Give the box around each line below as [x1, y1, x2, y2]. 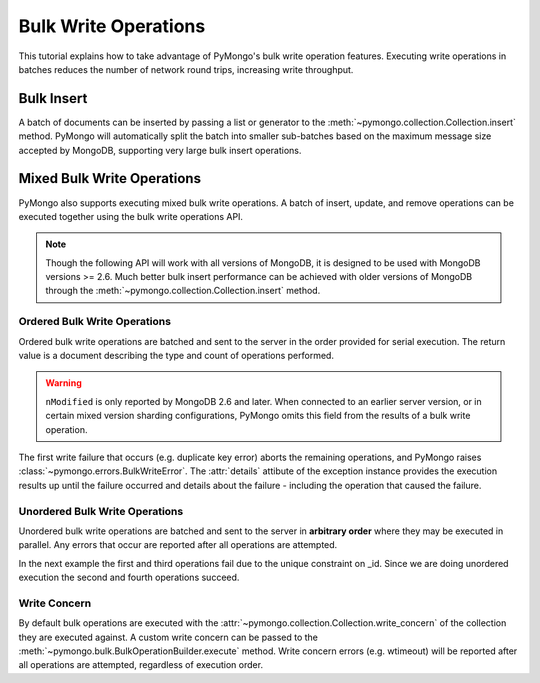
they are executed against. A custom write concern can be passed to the [18, 631, 319, 643]
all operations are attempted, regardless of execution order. [18, 659, 264, 671]
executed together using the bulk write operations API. [18, 210, 244, 222]
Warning [45, 377, 82, 389]
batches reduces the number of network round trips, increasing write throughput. [18, 63, 354, 75]
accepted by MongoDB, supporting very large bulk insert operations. [18, 144, 302, 156]
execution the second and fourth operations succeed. [18, 571, 240, 584]
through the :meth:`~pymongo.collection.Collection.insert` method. [45, 285, 321, 297]
